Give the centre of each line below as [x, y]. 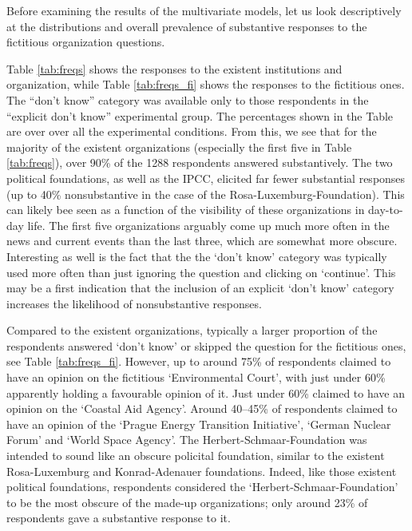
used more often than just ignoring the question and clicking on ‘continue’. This [201, 272]
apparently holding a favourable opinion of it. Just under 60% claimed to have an [206, 392]
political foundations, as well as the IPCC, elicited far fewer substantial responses [206, 178]
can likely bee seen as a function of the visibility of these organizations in [186, 210]
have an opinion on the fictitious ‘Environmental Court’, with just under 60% [196, 377]
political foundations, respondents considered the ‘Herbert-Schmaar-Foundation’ [202, 487]
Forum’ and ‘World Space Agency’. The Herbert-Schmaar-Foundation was [187, 440]
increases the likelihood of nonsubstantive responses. [134, 303]
